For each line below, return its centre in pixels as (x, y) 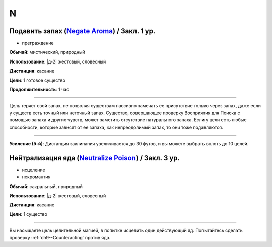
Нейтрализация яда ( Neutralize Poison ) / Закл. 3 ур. (95, 158)
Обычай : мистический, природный (47, 52)
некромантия (36, 177)
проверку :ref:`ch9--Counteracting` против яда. (60, 237)
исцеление (33, 170)
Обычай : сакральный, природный (46, 186)
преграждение (38, 43)
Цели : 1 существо (28, 214)
